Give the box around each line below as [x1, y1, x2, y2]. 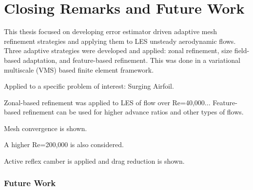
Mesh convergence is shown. [4, 123, 87, 133]
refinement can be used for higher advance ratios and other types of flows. [22, 107, 244, 117]
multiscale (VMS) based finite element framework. [4, 64, 154, 75]
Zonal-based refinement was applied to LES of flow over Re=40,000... [4, 97, 211, 107]
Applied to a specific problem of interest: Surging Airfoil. [4, 81, 174, 91]
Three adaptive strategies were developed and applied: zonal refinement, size [4, 45, 233, 56]
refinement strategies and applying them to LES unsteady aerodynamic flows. [4, 36, 236, 46]
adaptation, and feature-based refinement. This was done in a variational [22, 55, 240, 65]
